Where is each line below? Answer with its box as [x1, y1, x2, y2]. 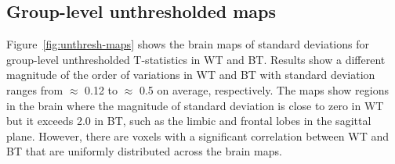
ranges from [6, 81, 63, 98]
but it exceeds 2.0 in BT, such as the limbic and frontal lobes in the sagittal [6, 112, 371, 129]
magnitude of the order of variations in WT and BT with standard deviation [6, 66, 375, 83]
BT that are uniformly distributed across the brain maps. [6, 143, 282, 159]
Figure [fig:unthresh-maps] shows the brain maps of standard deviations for [6, 36, 369, 52]
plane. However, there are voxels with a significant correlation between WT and [6, 127, 389, 144]
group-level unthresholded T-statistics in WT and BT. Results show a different [6, 51, 386, 67]
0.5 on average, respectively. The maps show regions [139, 81, 390, 98]
